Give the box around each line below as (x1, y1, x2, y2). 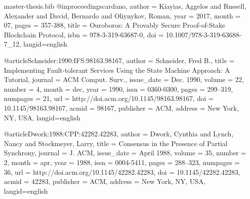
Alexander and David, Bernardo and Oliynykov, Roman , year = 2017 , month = (4, 10, 241, 20)
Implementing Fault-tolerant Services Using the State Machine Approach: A (4, 65, 230, 75)
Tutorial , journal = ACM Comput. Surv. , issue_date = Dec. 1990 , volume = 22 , (4, 74, 244, 84)
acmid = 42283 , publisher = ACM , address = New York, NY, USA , (4, 176, 206, 186)
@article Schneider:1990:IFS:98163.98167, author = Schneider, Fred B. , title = (4, 55, 234, 65)
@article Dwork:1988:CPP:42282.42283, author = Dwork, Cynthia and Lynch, (4, 129, 233, 139)
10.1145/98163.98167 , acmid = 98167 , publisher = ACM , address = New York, (4, 102, 239, 113)
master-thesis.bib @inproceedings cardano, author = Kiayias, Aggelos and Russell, (4, 1, 247, 11)
